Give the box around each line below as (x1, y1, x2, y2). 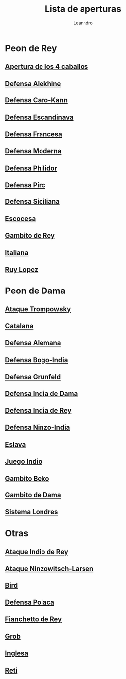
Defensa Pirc (5, 181, 45, 190)
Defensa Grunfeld (5, 373, 61, 381)
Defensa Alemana (5, 339, 61, 347)
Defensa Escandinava (5, 113, 74, 121)
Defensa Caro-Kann (5, 96, 68, 105)
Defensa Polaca (5, 598, 55, 607)
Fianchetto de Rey (5, 615, 62, 624)
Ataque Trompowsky (5, 305, 71, 313)
